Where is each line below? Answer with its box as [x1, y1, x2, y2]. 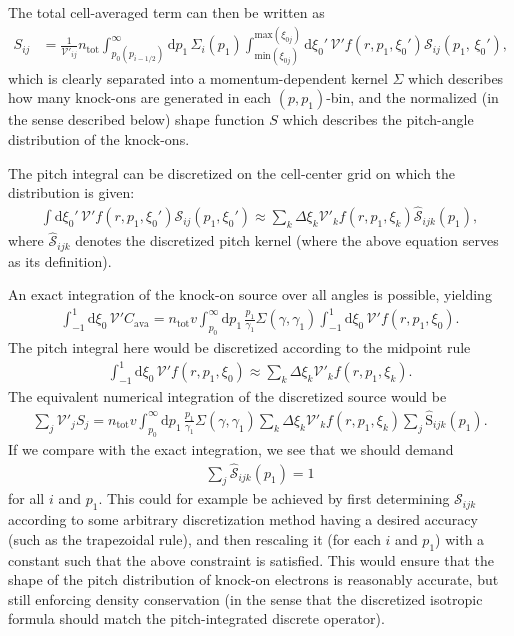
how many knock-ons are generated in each [8, 87, 272, 108]
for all [8, 488, 45, 509]
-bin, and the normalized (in [326, 87, 499, 108]
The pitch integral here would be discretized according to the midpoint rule [8, 337, 471, 358]
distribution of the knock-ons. [8, 129, 190, 150]
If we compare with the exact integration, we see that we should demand [8, 438, 454, 459]
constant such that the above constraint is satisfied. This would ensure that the [8, 549, 495, 570]
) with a [435, 528, 485, 549]
